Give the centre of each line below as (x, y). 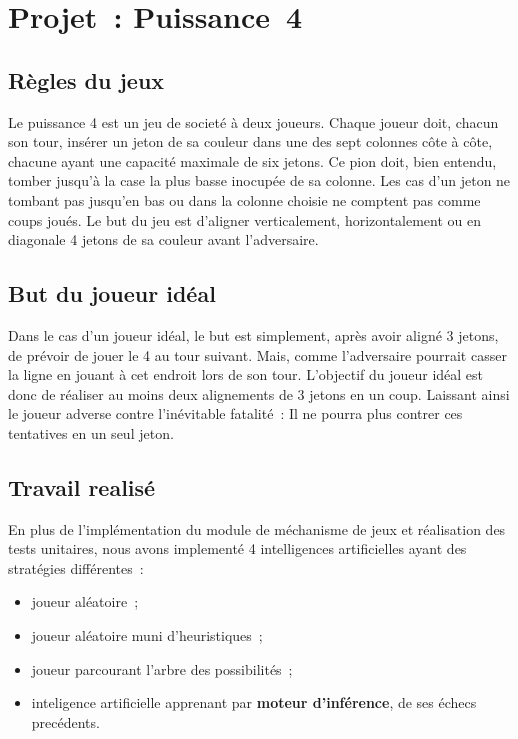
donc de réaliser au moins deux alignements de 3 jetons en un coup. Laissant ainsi (259, 393)
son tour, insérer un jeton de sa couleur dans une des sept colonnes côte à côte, (250, 141)
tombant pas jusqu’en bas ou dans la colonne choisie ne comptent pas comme (244, 199)
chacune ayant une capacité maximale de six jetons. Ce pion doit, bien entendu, (252, 160)
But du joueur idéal (112, 293)
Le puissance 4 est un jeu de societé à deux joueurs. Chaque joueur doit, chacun (253, 121)
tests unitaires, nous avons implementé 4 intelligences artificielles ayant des (237, 548)
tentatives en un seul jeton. (91, 432)
